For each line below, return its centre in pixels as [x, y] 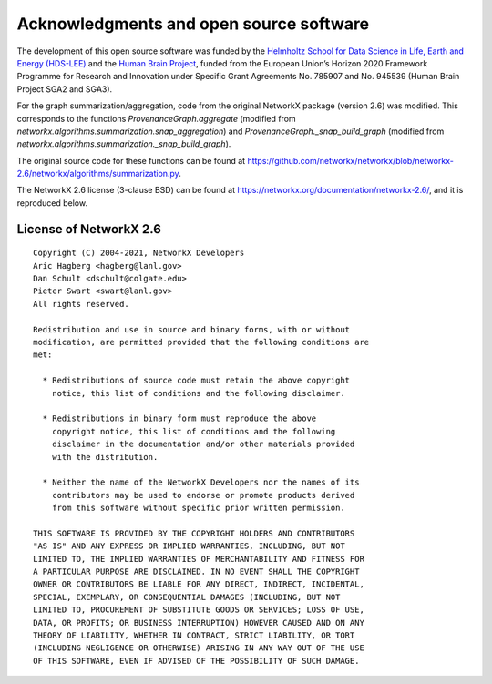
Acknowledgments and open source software [193, 24]
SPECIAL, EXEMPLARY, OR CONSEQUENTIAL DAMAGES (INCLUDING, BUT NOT [187, 597]
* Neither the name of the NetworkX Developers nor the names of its [201, 482]
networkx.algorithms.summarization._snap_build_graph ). [124, 144]
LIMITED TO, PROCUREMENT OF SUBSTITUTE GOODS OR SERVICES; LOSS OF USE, [199, 610]
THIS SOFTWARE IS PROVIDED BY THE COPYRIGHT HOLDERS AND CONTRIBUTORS [194, 533]
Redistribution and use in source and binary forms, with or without [192, 329]
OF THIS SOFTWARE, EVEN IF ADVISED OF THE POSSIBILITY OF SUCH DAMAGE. [196, 661]
